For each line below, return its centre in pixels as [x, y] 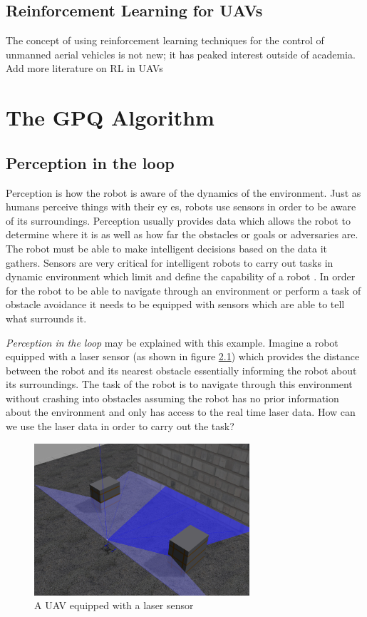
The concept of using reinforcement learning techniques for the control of [165, 40]
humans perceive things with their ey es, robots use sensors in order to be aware [181, 206]
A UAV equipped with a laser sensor [114, 605]
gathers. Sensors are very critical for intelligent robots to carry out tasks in [170, 262]
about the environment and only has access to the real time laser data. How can [181, 412]
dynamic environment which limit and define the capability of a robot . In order [181, 276]
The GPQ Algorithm [110, 117]
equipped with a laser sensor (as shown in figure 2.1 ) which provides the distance [183, 356]
